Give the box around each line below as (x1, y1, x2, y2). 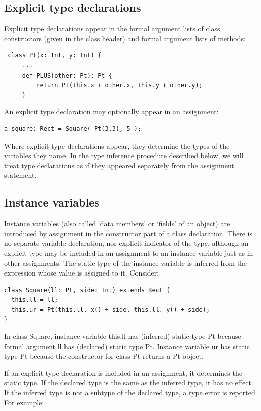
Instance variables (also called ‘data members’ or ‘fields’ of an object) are (4, 218, 230, 229)
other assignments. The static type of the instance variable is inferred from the (4, 257, 247, 268)
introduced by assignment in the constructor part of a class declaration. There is (4, 228, 253, 238)
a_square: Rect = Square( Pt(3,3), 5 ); (4, 125, 142, 132)
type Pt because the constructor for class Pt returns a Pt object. (4, 351, 204, 361)
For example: (4, 397, 44, 407)
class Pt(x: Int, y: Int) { (8, 52, 102, 59)
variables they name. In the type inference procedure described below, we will (4, 150, 244, 161)
